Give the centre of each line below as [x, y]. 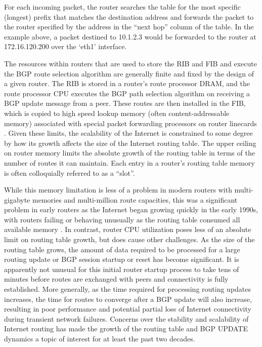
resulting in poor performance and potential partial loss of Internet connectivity [128, 309]
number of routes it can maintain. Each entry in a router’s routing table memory [129, 162]
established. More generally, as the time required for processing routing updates [128, 289]
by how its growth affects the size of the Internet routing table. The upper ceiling [130, 143]
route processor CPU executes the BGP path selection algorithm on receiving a [127, 93]
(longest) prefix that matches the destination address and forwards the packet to [129, 16]
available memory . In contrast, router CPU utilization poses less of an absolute [128, 229]
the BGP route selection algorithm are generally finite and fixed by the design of [129, 73]
